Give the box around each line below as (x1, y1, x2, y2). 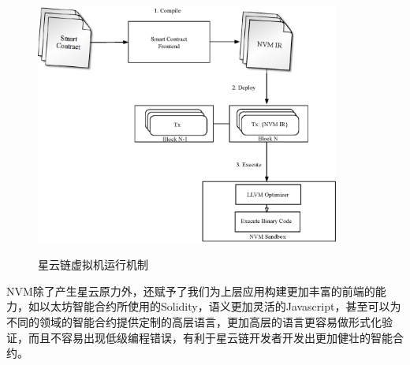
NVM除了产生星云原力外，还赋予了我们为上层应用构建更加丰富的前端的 (6, 282, 375, 299)
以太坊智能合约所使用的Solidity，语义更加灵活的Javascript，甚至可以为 (39, 298, 401, 315)
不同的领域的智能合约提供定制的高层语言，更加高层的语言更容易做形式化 (6, 314, 382, 330)
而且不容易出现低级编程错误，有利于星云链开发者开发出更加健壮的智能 (28, 329, 393, 345)
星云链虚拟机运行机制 (38, 256, 148, 273)
